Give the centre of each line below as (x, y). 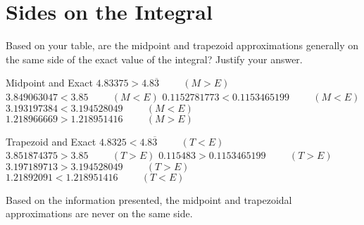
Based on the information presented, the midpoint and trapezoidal (149, 199)
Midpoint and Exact (49, 83)
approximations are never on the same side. (99, 213)
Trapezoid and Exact (51, 141)
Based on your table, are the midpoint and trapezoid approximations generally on (182, 45)
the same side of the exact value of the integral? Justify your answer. (154, 59)
